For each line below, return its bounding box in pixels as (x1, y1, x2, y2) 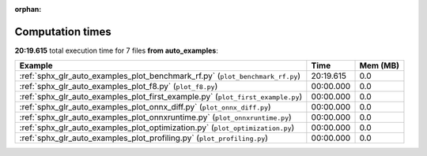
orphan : (14, 5, 42, 13)
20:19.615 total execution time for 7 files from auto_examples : (14, 46, 219, 55)
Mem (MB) (359, 60, 399, 71)
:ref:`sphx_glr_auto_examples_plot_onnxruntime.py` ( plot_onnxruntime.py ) (19, 112, 292, 123)
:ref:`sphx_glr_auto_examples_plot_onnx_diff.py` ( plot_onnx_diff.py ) (19, 102, 272, 113)
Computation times (14, 24, 111, 39)
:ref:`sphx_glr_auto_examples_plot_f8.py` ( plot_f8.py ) (19, 81, 218, 92)
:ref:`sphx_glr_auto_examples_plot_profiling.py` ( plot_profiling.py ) (19, 132, 269, 143)
